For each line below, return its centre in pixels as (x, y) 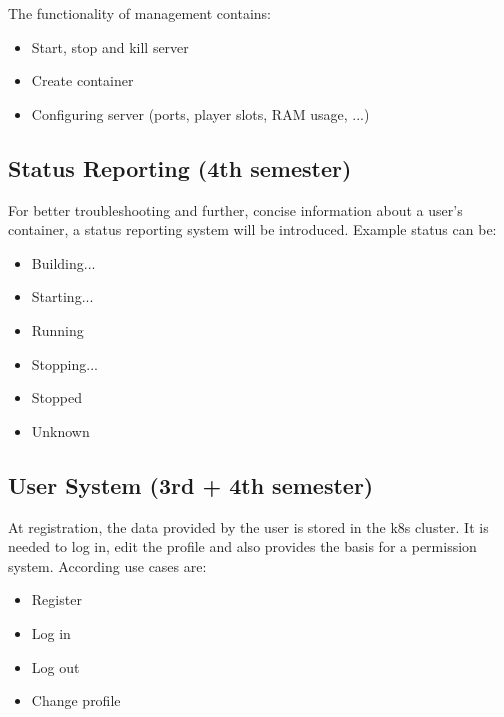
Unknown (60, 430)
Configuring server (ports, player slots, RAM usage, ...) (200, 113)
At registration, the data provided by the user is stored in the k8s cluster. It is (248, 526)
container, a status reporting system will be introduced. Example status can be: (252, 229)
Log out (55, 666)
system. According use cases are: (107, 565)
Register (56, 599)
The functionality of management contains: (139, 13)
